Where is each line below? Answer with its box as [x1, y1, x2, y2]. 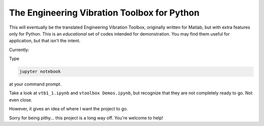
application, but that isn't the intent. [9, 38, 81, 44]
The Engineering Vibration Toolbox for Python [9, 7, 200, 18]
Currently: [9, 47, 29, 53]
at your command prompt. [9, 81, 62, 87]
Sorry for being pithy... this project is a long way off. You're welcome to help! [9, 115, 163, 121]
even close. [9, 97, 33, 103]
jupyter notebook [19, 69, 61, 74]
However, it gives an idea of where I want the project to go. [9, 106, 128, 112]
